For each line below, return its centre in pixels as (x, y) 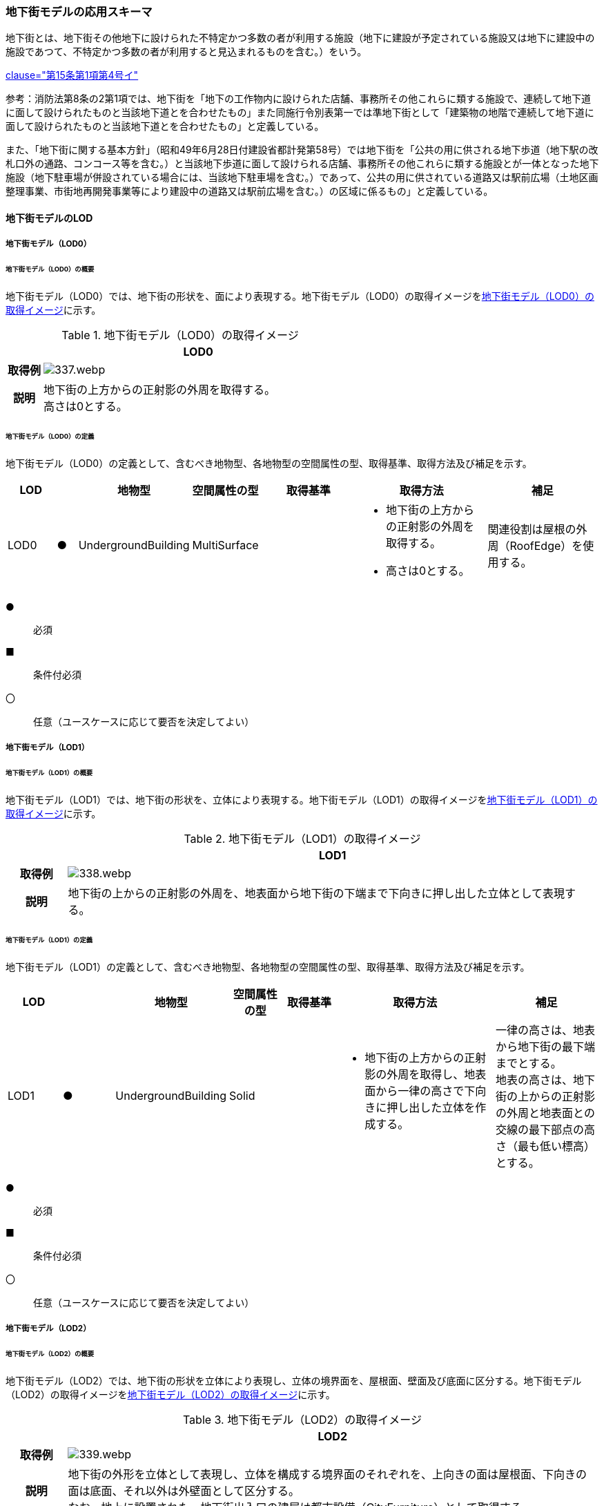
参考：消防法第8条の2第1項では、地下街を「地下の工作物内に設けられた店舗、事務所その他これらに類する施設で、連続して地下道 (298, 99)
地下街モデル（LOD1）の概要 (49, 772)
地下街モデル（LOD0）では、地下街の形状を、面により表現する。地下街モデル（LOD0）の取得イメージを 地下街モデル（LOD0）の (300, 296)
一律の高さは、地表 (546, 1030)
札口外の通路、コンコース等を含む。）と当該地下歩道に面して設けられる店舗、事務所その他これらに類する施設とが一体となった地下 (302, 164)
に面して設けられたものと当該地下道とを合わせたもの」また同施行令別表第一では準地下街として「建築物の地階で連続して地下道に (300, 113)
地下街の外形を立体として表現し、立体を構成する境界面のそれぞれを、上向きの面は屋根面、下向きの (327, 1474)
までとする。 (529, 1063)
